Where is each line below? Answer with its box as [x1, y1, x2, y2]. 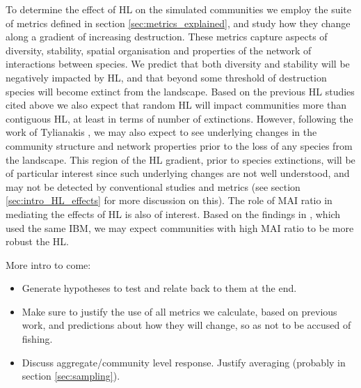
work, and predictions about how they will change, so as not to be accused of [22, 318, 351, 332]
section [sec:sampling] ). [22, 368, 120, 383]
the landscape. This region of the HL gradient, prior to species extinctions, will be [6, 152, 355, 166]
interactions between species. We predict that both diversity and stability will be [6, 56, 350, 71]
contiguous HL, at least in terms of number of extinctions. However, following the [6, 111, 353, 125]
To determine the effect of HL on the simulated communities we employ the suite [6, 2, 351, 16]
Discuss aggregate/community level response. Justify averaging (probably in [22, 355, 346, 369]
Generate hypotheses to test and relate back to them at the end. [22, 281, 297, 295]
